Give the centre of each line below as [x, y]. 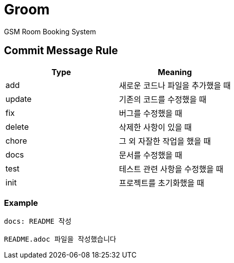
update [19, 99]
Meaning [175, 72]
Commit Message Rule [61, 51]
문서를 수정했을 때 [151, 155]
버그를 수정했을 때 [151, 113]
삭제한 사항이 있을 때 [156, 127]
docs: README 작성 [38, 221]
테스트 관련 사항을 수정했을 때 [171, 169]
